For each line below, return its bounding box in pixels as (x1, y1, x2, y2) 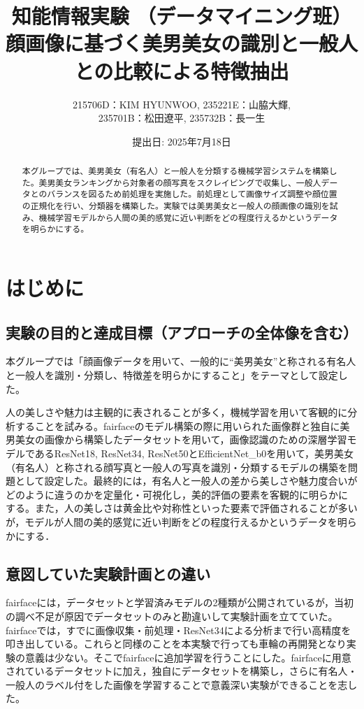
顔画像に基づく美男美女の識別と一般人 (6, 29, 358, 57)
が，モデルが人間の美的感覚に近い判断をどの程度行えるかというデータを (6, 514, 337, 529)
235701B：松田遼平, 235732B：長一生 (98, 110, 265, 125)
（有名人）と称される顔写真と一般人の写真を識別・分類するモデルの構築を (6, 459, 348, 474)
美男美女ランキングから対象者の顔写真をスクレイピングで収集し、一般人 (38, 176, 321, 188)
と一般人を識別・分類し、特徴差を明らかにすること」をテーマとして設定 (6, 368, 338, 382)
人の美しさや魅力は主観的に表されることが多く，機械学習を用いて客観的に (6, 405, 348, 420)
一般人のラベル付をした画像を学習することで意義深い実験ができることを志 (6, 677, 348, 692)
